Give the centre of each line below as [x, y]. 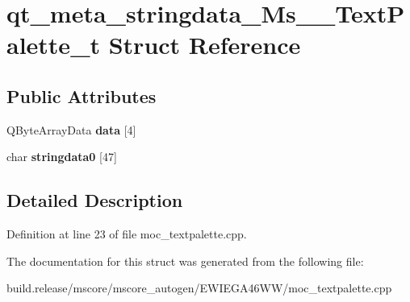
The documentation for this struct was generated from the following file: [185, 261]
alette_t [53, 45]
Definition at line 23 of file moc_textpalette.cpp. [127, 234]
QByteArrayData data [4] [71, 129]
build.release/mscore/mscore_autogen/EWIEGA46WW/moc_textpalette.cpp [199, 288]
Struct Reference [205, 45]
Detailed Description [95, 200]
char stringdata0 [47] [62, 157]
